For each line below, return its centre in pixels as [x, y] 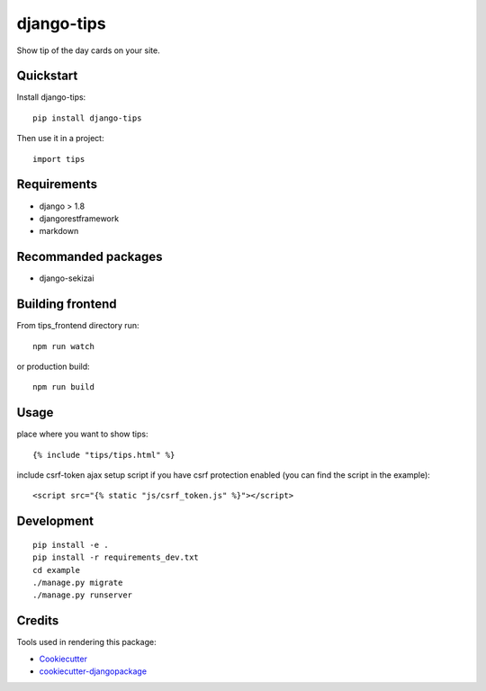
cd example [57, 570]
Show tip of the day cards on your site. [89, 50]
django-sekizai [67, 278]
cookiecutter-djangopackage [93, 671]
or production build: [53, 366]
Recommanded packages [90, 257]
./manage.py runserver [83, 595]
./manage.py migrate [78, 582]
